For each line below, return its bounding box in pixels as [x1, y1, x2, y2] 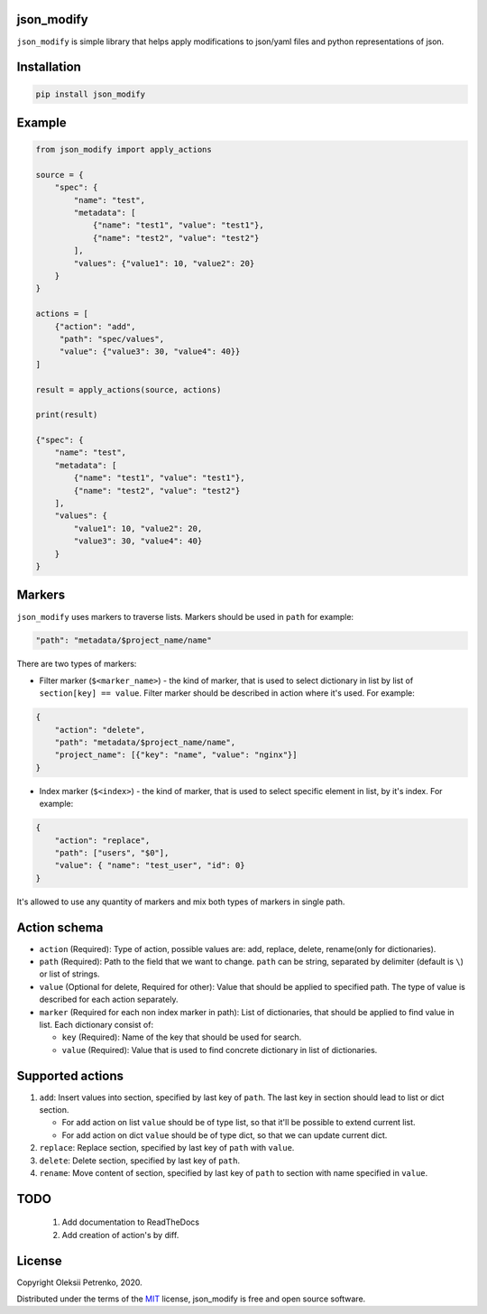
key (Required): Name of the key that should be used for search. [61, 1032, 302, 1042]
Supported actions [16, 1068, 124, 1083]
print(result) [35, 410, 98, 420]
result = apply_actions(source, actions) [35, 384, 222, 394]
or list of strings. [39, 968, 100, 979]
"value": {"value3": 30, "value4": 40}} [59, 347, 241, 356]
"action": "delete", [54, 725, 146, 735]
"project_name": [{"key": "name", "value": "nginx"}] [54, 750, 298, 760]
